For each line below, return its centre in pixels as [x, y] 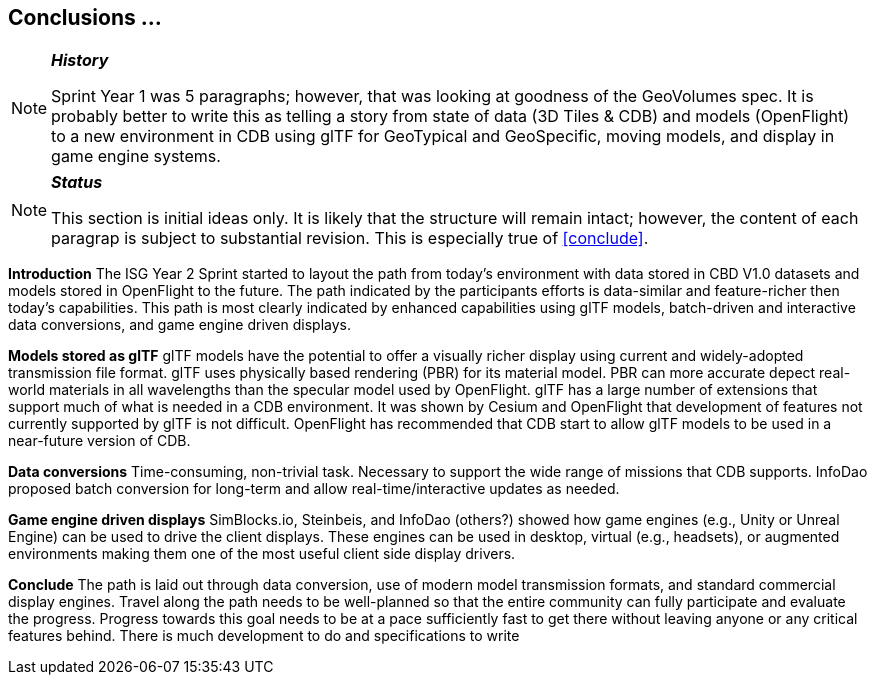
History [80, 60]
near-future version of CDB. [99, 441]
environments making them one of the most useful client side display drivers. [262, 554]
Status [77, 182]
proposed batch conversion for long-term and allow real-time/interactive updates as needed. [314, 489]
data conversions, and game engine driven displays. [180, 325]
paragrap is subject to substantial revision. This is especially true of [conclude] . [350, 238]
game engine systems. [136, 156]
